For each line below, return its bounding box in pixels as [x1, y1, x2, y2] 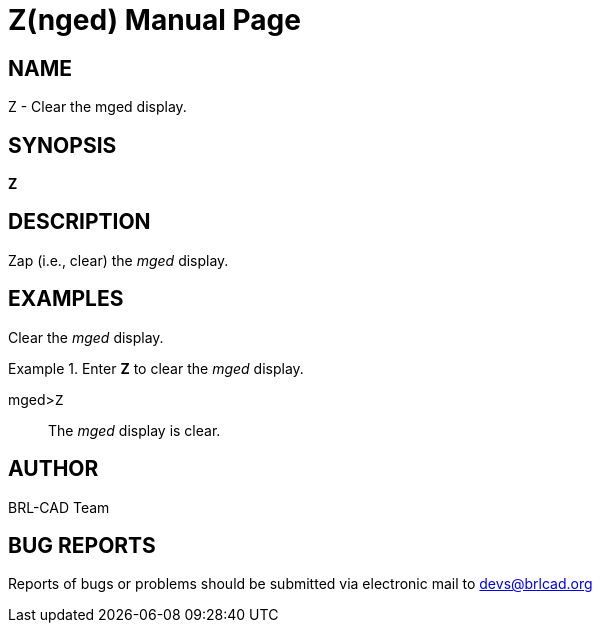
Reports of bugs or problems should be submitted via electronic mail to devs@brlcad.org [8, 575, 593, 593]
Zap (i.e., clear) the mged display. [8, 251, 229, 269]
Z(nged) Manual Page [8, 3, 301, 37]
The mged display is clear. [48, 421, 221, 439]
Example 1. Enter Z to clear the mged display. [8, 359, 304, 377]
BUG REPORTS [8, 532, 156, 558]
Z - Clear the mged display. [8, 98, 187, 116]
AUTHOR [8, 456, 99, 482]
